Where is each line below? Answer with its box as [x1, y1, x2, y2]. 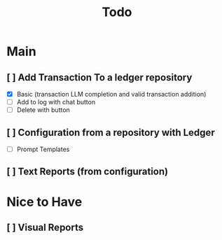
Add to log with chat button [16, 98, 96, 106]
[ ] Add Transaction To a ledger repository [6, 71, 193, 83]
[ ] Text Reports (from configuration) [6, 166, 169, 178]
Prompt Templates [16, 145, 70, 153]
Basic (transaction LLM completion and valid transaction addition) [16, 90, 207, 98]
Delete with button [16, 106, 71, 114]
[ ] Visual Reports [6, 222, 84, 234]
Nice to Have [6, 194, 83, 210]
